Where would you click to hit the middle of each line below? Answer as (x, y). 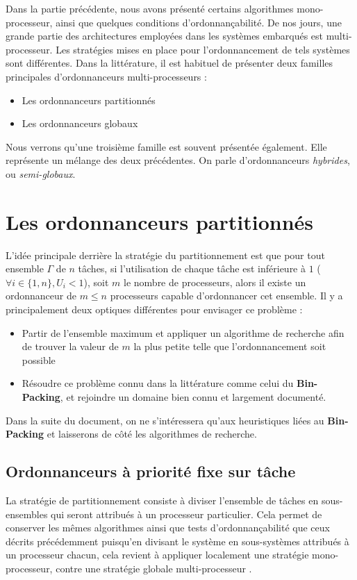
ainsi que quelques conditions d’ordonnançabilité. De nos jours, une (199, 22)
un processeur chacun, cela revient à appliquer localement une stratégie (157, 555)
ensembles (27, 514)
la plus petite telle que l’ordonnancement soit (230, 346)
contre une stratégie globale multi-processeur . (154, 568)
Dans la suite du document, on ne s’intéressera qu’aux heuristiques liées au (165, 420)
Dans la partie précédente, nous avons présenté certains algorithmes (150, 8)
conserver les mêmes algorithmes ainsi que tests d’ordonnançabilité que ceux (168, 528)
